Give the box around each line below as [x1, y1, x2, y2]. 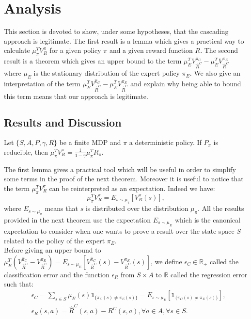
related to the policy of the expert [4, 235, 105, 245]
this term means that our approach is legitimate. [4, 91, 148, 101]
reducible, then [4, 146, 48, 157]
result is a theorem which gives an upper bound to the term [4, 55, 182, 65]
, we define [150, 256, 182, 266]
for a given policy [49, 45, 101, 55]
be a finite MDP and [59, 137, 121, 147]
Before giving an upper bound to [4, 245, 101, 255]
